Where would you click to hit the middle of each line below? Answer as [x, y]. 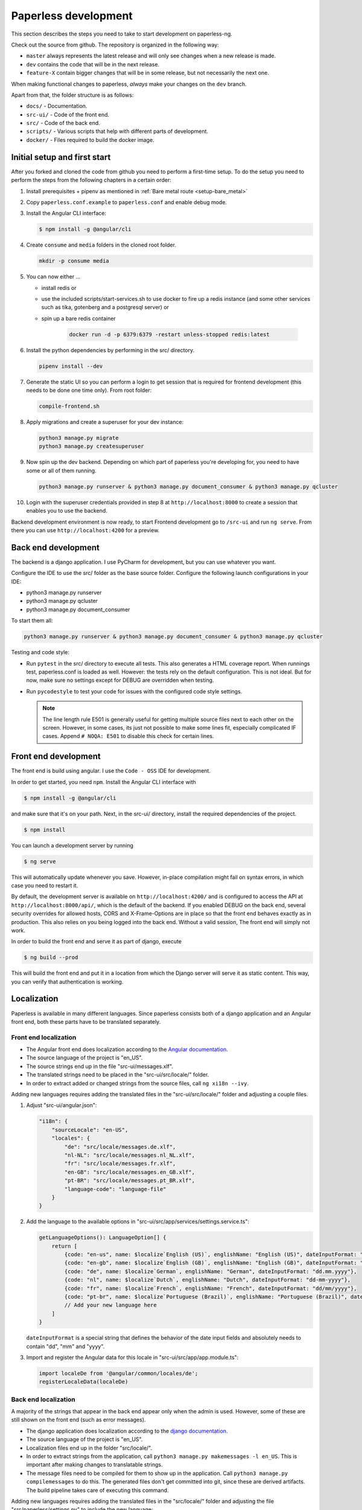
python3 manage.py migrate [79, 438]
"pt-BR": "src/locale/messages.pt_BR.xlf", [130, 1181]
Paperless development [72, 16]
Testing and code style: [40, 652]
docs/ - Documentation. [57, 106]
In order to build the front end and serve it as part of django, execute [97, 942]
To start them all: [32, 621]
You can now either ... [53, 277]
